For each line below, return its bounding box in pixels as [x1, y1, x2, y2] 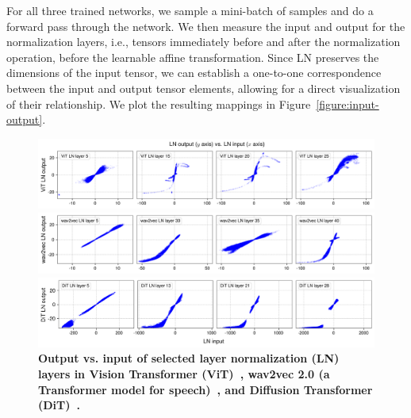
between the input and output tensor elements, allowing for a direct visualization [6, 79, 401, 96]
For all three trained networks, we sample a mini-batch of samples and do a [6, 2, 374, 18]
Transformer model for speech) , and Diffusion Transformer [38, 381, 373, 397]
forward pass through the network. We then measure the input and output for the [6, 17, 405, 34]
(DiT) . [38, 397, 81, 413]
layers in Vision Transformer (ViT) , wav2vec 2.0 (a [38, 365, 330, 382]
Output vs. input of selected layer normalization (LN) [38, 350, 340, 366]
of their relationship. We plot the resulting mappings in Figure [6, 95, 311, 112]
